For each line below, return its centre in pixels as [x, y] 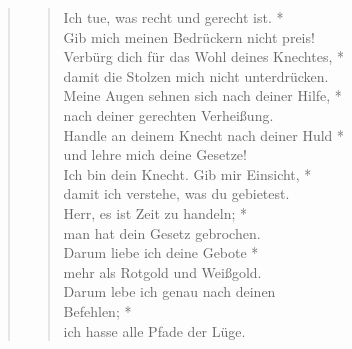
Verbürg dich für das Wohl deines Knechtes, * [203, 56]
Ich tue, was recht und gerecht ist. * [173, 17]
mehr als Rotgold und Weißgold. [162, 271]
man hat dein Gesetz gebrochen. [162, 232]
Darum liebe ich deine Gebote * [161, 252]
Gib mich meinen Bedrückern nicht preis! [189, 36]
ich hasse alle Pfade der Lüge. [154, 330]
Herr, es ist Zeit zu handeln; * [155, 212]
